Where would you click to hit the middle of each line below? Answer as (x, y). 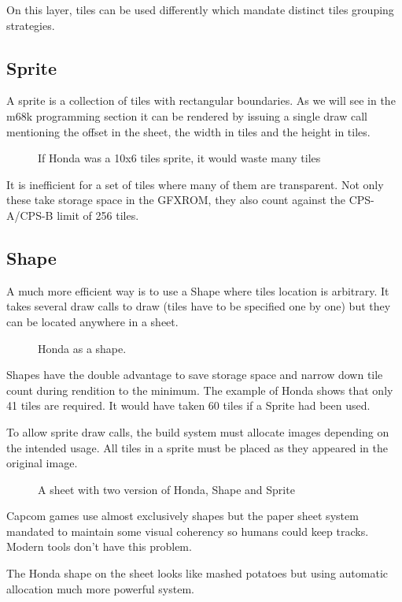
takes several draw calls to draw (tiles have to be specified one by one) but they (199, 306)
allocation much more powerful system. (100, 588)
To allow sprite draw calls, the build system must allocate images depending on (198, 431)
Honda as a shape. (82, 348)
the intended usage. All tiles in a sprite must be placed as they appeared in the (197, 447)
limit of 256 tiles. (98, 215)
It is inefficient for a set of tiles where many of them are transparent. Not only (195, 184)
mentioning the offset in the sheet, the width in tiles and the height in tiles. (188, 131)
